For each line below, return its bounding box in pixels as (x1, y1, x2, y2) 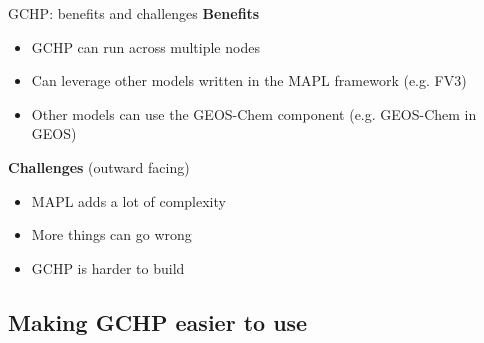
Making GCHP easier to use (8, 306, 308, 337)
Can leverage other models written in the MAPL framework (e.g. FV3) (31, 70, 467, 91)
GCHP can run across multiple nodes (31, 36, 260, 57)
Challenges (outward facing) (8, 156, 190, 177)
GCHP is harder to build (31, 257, 185, 278)
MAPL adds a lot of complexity (31, 190, 226, 211)
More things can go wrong (31, 224, 192, 245)
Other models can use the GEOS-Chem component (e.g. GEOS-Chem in (31, 103, 477, 124)
